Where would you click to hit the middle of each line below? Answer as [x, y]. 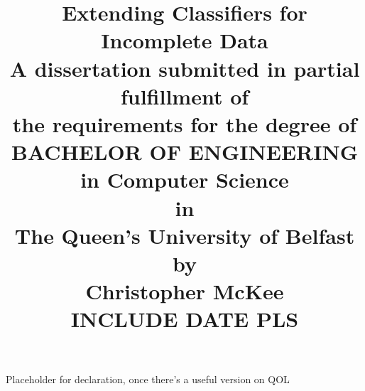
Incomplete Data [185, 40]
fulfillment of [185, 96]
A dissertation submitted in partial [185, 68]
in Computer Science [185, 180]
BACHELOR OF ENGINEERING [185, 152]
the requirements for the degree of [185, 123]
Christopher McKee [185, 291]
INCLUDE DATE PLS [185, 319]
